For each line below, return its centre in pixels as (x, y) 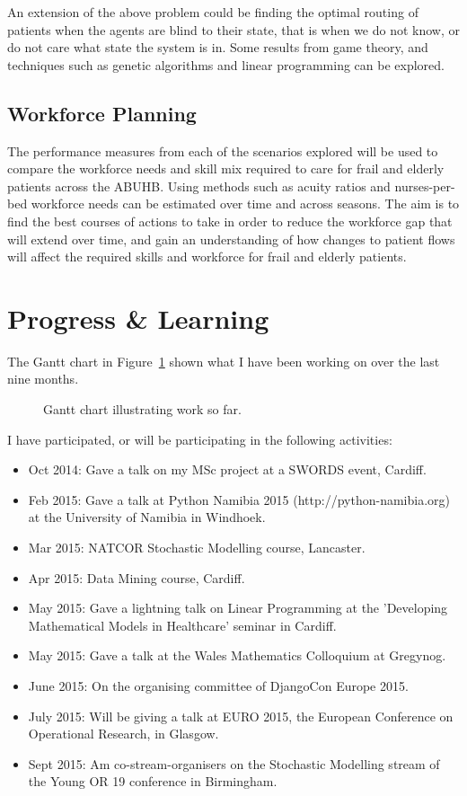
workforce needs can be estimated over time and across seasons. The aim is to (245, 203)
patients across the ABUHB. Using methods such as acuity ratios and (199, 186)
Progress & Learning (138, 318)
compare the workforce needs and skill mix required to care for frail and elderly (226, 168)
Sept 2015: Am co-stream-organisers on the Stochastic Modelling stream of (234, 763)
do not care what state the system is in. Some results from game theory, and (218, 47)
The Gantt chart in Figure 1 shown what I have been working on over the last (224, 361)
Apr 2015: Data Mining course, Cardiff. (137, 577)
